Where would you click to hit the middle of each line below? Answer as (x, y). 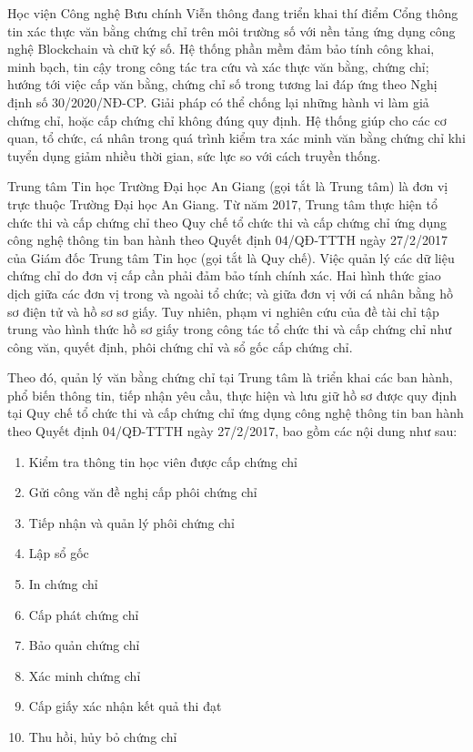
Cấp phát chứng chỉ (84, 614)
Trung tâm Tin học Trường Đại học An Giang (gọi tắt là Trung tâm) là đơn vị (228, 186)
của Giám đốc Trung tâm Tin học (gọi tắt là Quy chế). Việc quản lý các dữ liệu (231, 257)
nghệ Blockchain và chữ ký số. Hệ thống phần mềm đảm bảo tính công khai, (221, 49)
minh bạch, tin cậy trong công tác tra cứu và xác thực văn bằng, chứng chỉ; (218, 66)
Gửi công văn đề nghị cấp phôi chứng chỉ (143, 492)
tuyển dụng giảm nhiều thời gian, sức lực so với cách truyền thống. (194, 155)
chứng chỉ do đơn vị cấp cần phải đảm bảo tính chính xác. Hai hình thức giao (224, 275)
